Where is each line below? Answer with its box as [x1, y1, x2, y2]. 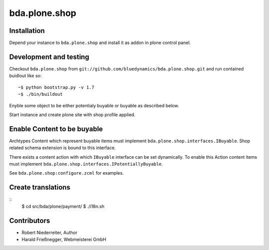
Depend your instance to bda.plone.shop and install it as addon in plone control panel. [9, 40, 191, 46]
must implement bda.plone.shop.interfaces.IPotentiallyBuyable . [9, 161, 163, 167]
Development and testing [9, 52, 90, 61]
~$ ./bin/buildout [18, 91, 63, 97]
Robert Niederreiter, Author [21, 230, 78, 236]
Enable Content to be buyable [9, 125, 103, 133]
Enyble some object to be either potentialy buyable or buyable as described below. [9, 102, 179, 108]
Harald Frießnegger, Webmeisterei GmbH [21, 236, 107, 242]
